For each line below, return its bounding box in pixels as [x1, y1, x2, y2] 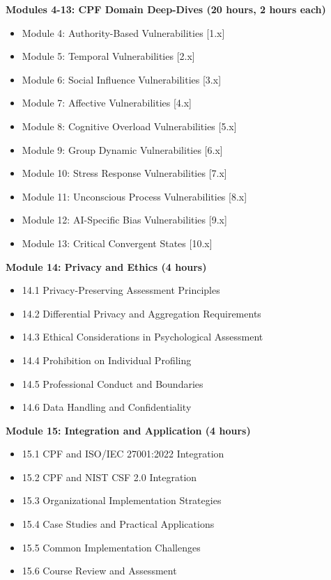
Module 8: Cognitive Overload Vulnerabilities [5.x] [22, 118, 237, 133]
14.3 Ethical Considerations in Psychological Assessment [22, 329, 263, 344]
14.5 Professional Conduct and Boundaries [22, 376, 203, 391]
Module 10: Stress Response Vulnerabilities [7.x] [22, 166, 227, 180]
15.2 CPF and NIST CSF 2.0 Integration [22, 469, 197, 484]
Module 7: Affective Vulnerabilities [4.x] [22, 95, 192, 110]
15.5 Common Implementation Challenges [22, 540, 201, 554]
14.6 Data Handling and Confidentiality [22, 400, 192, 414]
